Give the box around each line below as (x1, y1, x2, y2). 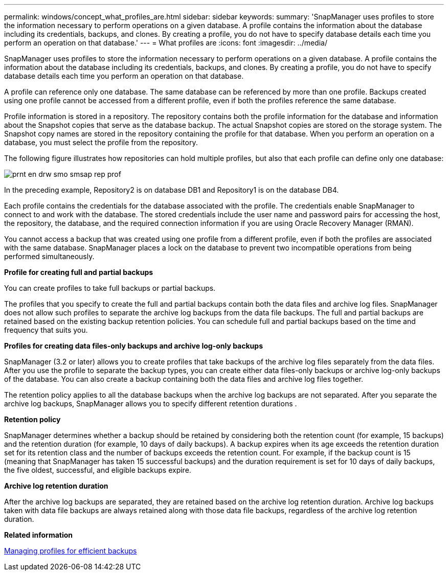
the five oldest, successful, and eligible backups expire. (4, 466, 191, 474)
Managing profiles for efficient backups (4, 546, 137, 555)
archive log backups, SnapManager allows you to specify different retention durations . (4, 399, 297, 408)
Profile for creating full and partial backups (4, 268, 153, 277)
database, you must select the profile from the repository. (4, 138, 198, 147)
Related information (4, 531, 73, 539)
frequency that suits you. (4, 326, 88, 334)
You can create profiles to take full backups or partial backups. (4, 284, 216, 292)
